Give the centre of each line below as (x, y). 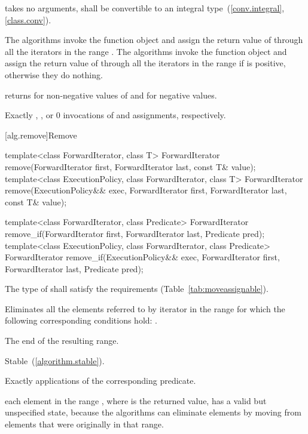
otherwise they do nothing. (54, 74)
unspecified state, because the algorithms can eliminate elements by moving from (153, 412)
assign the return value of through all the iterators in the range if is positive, (145, 63)
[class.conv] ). (28, 19)
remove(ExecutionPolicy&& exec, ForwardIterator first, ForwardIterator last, (146, 190)
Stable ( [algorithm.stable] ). (55, 360)
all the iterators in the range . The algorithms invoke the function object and (146, 51)
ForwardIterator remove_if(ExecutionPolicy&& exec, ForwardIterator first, (142, 257)
